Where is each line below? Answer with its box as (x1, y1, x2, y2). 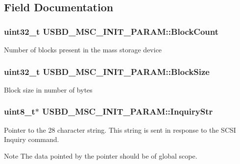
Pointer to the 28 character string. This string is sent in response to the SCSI (4, 124, 236, 135)
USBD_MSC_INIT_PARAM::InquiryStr (42, 105, 213, 117)
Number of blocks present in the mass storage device (4, 45, 162, 54)
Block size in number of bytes (4, 84, 93, 94)
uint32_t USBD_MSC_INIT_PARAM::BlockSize (4, 65, 210, 77)
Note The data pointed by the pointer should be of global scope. (4, 150, 197, 161)
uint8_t (4, 105, 35, 117)
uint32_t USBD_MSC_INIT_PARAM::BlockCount (4, 25, 219, 37)
